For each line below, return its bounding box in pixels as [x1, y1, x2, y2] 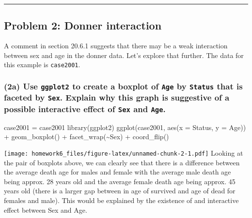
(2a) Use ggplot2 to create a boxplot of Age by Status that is [4, 80, 243, 92]
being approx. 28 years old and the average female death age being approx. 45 [4, 176, 236, 186]
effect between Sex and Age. [4, 204, 87, 215]
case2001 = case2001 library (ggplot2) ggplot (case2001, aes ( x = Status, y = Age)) [4, 122, 246, 132]
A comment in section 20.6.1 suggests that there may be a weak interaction [4, 41, 228, 51]
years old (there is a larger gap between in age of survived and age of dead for [4, 186, 236, 196]
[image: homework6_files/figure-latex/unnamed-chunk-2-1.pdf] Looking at [4, 147, 243, 158]
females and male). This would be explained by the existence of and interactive [4, 195, 239, 205]
